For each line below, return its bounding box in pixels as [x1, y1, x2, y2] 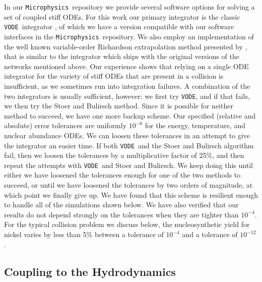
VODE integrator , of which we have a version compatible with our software [4, 21, 234, 32]
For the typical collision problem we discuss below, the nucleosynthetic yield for [4, 219, 250, 230]
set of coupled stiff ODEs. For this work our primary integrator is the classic [4, 11, 240, 22]
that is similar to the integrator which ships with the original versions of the [4, 51, 239, 62]
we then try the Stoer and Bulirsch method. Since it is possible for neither [4, 100, 233, 111]
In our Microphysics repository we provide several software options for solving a [4, 2, 255, 12]
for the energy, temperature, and [145, 120, 245, 131]
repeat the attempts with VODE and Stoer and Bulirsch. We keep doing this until [4, 159, 253, 170]
